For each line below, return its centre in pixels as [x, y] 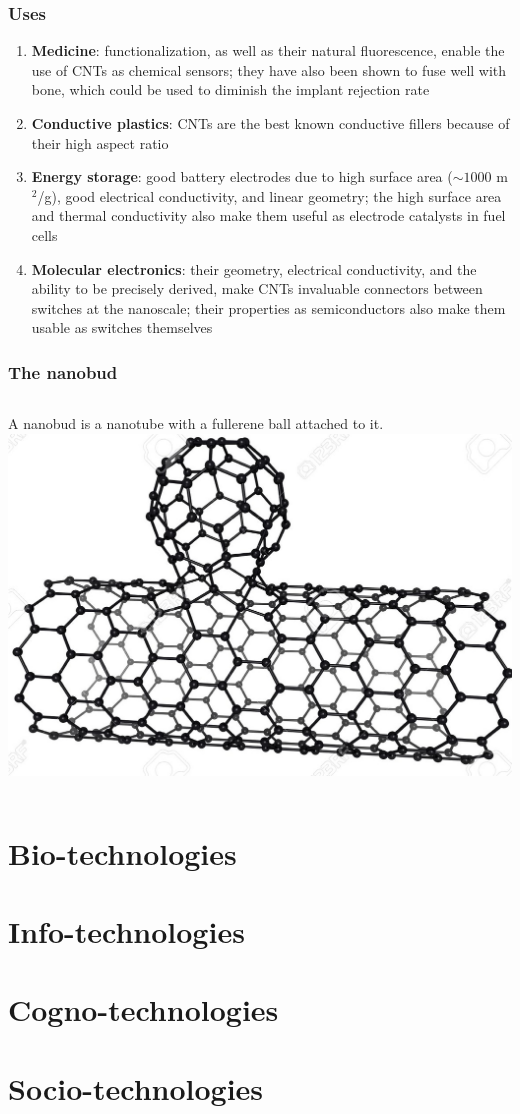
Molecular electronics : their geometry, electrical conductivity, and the [254, 268]
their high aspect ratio [100, 142]
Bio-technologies [122, 852]
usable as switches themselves [122, 327]
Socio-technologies [136, 1087]
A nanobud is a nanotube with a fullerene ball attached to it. [196, 423]
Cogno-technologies [143, 1009]
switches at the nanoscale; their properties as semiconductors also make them [268, 307]
